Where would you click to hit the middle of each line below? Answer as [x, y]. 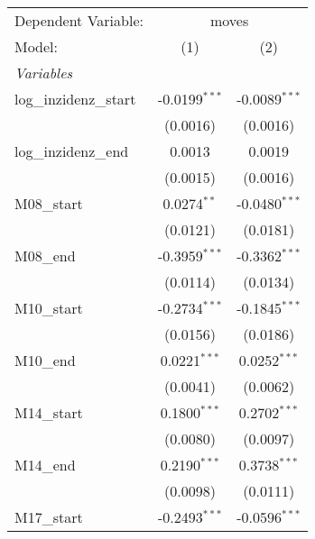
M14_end [45, 465]
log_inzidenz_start [75, 99]
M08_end [45, 256]
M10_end [45, 360]
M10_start [49, 308]
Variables [44, 73]
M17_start [49, 517]
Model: [37, 46]
